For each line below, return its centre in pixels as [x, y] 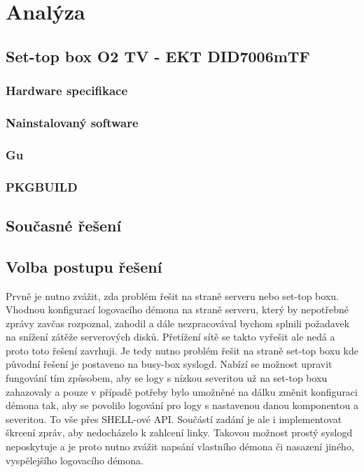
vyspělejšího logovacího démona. [75, 460]
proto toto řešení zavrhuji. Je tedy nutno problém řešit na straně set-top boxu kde [182, 350]
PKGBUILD [42, 186]
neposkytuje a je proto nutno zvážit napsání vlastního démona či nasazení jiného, [180, 446]
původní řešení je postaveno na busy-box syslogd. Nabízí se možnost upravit [169, 364]
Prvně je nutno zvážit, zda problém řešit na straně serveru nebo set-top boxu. [172, 295]
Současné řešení [64, 225]
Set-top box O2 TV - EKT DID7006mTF [158, 56]
